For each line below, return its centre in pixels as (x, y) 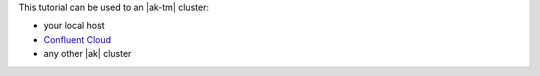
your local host (74, 26)
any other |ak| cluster (87, 54)
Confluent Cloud (77, 39)
